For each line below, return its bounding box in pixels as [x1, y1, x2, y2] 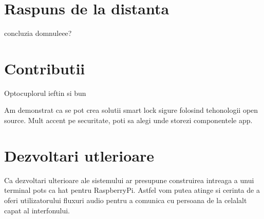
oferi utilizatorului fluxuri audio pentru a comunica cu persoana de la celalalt [4, 194, 247, 205]
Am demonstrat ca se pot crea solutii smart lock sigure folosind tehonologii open [4, 105, 258, 115]
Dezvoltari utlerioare [4, 145, 155, 166]
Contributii [4, 57, 85, 78]
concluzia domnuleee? [4, 28, 72, 38]
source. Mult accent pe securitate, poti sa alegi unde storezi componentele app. [4, 115, 253, 126]
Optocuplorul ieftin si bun [4, 87, 86, 98]
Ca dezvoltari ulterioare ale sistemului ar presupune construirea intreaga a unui [4, 174, 254, 185]
